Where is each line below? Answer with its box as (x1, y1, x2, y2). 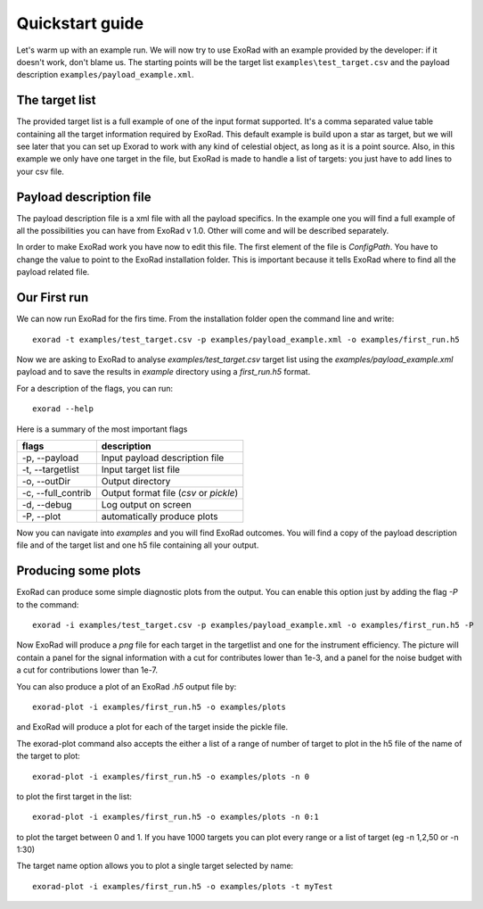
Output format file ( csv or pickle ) (101, 486, 239, 499)
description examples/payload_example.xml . (16, 70, 195, 80)
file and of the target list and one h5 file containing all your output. (16, 540, 259, 550)
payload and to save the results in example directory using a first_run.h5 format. (16, 367, 311, 377)
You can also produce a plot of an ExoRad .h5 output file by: (16, 681, 237, 691)
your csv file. (16, 166, 64, 177)
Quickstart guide (16, 13, 144, 33)
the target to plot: (16, 750, 80, 762)
